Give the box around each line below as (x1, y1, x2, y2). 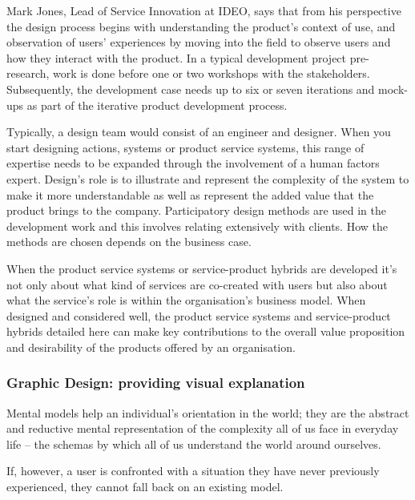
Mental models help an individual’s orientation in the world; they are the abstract (6, 404, 409, 421)
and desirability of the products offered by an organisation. (6, 338, 296, 355)
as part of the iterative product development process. (26, 96, 288, 113)
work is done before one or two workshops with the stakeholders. (53, 65, 370, 82)
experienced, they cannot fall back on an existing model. (6, 478, 284, 495)
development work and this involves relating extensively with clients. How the (6, 217, 388, 234)
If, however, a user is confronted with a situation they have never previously (6, 462, 380, 479)
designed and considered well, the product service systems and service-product (6, 307, 391, 324)
